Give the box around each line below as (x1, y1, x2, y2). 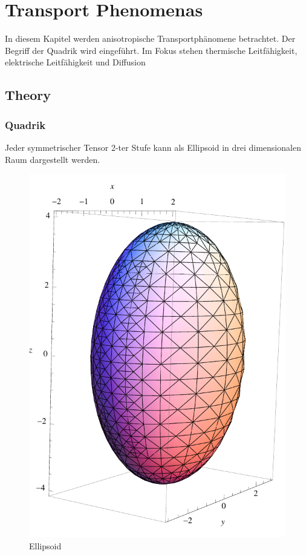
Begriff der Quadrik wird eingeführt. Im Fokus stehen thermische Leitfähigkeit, (5, 44, 298, 56)
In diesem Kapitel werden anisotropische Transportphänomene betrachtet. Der (5, 32, 296, 45)
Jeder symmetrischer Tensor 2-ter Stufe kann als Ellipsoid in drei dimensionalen (5, 141, 301, 153)
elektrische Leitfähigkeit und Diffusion (5, 56, 146, 68)
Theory (5, 85, 51, 104)
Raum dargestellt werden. (5, 153, 100, 165)
